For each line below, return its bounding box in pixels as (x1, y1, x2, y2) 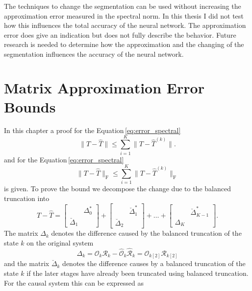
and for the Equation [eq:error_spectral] (4, 154, 124, 164)
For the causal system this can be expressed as (4, 277, 144, 288)
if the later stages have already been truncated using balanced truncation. (26, 268, 249, 278)
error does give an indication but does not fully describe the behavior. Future (4, 29, 236, 40)
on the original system (26, 238, 94, 247)
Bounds (4, 96, 56, 116)
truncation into (4, 193, 50, 203)
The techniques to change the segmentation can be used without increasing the (4, 1, 241, 11)
